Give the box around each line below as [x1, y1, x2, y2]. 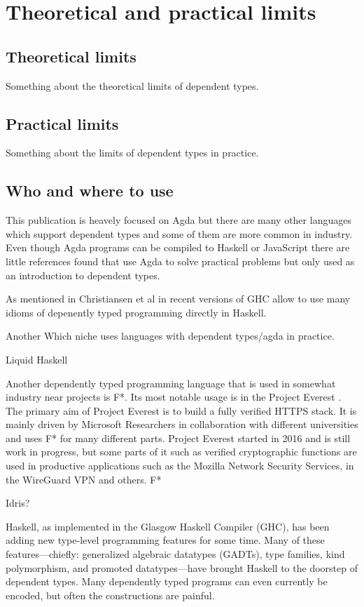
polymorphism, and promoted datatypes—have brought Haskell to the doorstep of [6, 560, 358, 575]
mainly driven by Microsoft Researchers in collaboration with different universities [6, 417, 358, 432]
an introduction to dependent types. [6, 267, 160, 282]
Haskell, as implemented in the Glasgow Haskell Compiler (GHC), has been [6, 519, 330, 533]
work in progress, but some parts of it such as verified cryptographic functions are [6, 444, 357, 459]
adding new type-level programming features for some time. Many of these [6, 533, 325, 547]
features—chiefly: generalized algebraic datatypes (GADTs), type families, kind [6, 547, 345, 561]
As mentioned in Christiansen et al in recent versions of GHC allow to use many [6, 291, 351, 306]
